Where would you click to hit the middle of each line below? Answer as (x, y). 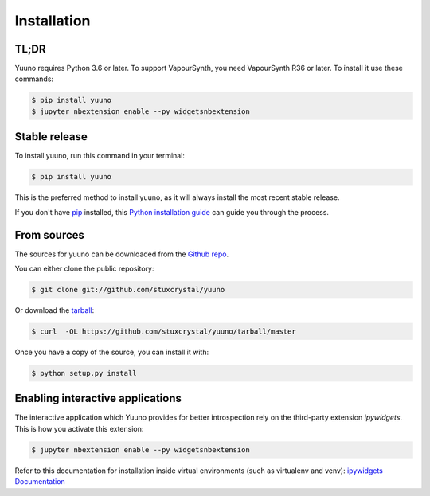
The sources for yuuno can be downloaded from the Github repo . (122, 254)
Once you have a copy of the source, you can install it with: (112, 352)
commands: (34, 79)
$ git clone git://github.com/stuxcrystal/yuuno (128, 289)
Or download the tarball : (55, 310)
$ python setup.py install (84, 373)
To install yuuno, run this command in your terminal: (100, 156)
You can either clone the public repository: (84, 268)
